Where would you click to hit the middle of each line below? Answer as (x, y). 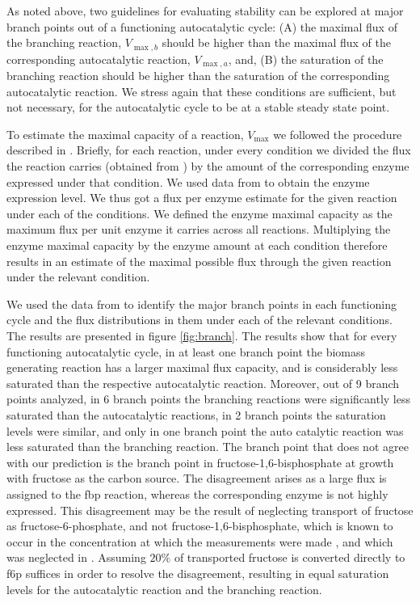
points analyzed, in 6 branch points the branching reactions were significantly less (208, 399)
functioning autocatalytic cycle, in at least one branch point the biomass (186, 351)
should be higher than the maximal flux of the (276, 42)
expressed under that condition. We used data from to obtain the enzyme (188, 181)
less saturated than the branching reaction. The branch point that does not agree (208, 447)
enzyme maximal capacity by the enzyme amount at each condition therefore (197, 245)
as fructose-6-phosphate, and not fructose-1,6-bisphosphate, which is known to (200, 526)
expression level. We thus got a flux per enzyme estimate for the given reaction (202, 198)
